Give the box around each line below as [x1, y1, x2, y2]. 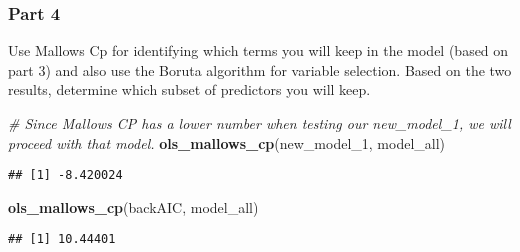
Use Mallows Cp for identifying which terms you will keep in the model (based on [8, 40, 509, 61]
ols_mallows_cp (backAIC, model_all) [8, 196, 259, 217]
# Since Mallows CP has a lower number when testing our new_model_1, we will [8, 113, 511, 133]
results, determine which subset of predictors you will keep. [8, 79, 371, 100]
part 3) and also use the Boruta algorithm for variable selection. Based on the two [8, 59, 512, 80]
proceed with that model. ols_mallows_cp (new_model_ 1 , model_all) [8, 132, 446, 153]
